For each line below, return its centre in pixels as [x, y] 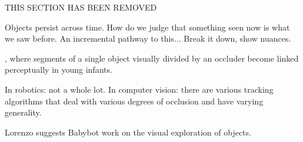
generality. [23, 112]
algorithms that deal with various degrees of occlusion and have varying [134, 101]
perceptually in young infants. [59, 70]
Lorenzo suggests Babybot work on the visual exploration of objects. [128, 132]
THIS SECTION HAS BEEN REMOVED [81, 7]
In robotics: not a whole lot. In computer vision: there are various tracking [139, 89]
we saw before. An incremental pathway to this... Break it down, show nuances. [148, 38]
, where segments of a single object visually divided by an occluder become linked [152, 58]
